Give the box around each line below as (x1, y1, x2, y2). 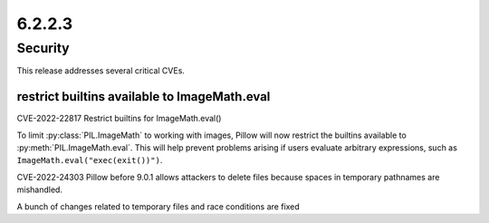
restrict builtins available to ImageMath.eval (16, 89, 271, 104)
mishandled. (16, 184, 63, 195)
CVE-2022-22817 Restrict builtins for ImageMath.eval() (16, 113, 222, 124)
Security (16, 40, 70, 56)
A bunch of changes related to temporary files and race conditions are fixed (16, 200, 301, 212)
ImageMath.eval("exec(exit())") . (16, 155, 163, 166)
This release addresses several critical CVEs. (16, 65, 186, 76)
